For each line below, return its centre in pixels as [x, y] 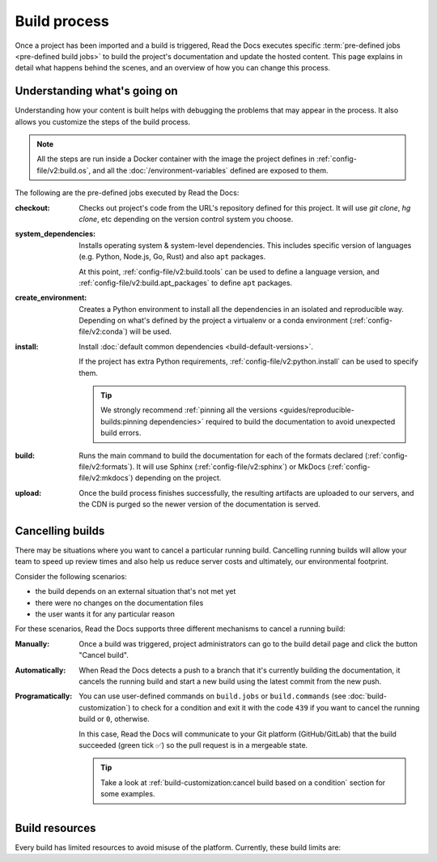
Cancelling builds [60, 531]
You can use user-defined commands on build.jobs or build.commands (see [213, 696]
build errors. [121, 433]
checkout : [32, 207]
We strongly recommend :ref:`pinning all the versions [189, 410]
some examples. [128, 794]
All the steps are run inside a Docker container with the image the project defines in [176, 159]
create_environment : [51, 298]
